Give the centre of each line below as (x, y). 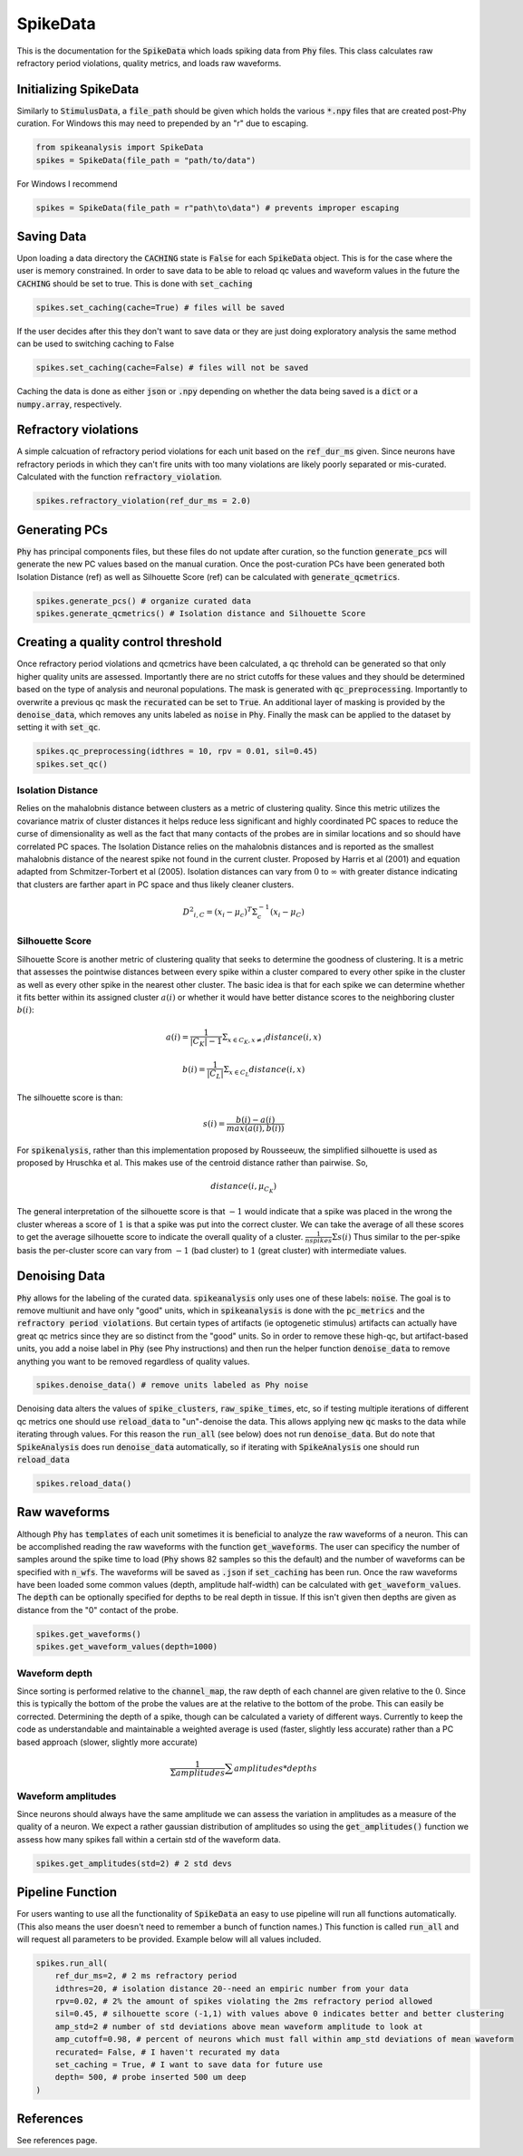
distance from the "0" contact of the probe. (97, 1610)
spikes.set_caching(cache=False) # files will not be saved (172, 368)
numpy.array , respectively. (69, 404)
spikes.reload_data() (84, 1484)
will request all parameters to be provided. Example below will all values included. (169, 1938)
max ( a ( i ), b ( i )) (256, 1128)
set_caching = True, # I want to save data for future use (189, 2065)
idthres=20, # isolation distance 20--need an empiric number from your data (232, 1988)
